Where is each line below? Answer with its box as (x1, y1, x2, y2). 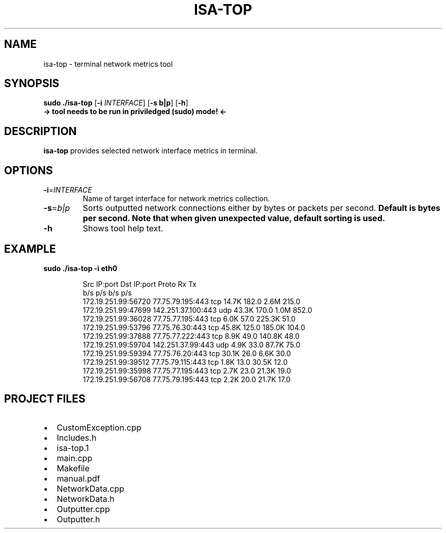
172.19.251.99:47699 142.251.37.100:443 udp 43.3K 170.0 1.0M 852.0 (82, 305, 313, 314)
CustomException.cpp (57, 422, 142, 433)
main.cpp (57, 452, 93, 463)
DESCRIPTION (4, 124, 77, 138)
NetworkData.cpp (57, 483, 124, 494)
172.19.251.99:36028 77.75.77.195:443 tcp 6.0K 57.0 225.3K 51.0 (82, 314, 296, 323)
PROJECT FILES (4, 392, 86, 406)
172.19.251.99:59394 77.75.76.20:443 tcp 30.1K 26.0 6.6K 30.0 (82, 349, 291, 358)
